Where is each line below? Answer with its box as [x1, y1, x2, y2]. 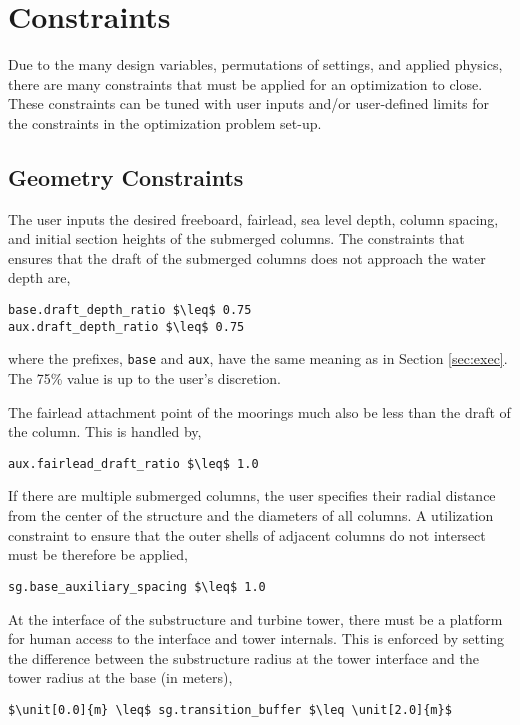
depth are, [8, 267, 71, 288]
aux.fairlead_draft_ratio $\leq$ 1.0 [8, 456, 259, 471]
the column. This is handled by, [8, 421, 202, 442]
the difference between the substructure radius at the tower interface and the [8, 647, 479, 668]
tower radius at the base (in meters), [8, 667, 233, 688]
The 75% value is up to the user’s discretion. [8, 368, 281, 389]
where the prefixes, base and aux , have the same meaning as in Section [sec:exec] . [8, 348, 508, 369]
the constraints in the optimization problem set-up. [8, 112, 322, 133]
